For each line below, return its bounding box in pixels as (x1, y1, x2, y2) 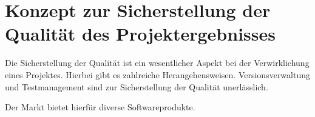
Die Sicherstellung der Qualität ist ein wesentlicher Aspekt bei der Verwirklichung (5, 56, 310, 69)
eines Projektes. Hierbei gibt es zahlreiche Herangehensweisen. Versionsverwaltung (5, 68, 310, 81)
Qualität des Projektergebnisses (5, 21, 276, 46)
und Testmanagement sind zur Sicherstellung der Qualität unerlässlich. (5, 80, 268, 93)
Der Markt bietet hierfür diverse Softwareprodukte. (5, 101, 195, 113)
